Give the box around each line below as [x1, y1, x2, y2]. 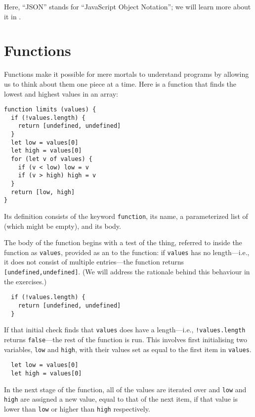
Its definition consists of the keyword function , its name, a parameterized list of [4, 210, 248, 221]
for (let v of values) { [11, 156, 92, 163]
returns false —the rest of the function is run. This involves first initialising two [4, 334, 247, 344]
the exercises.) [4, 276, 47, 286]
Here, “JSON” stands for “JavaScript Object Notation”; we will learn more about [4, 1, 251, 11]
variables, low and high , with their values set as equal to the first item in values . [4, 344, 252, 354]
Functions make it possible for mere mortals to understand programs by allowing [4, 69, 249, 79]
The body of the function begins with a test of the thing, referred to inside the [4, 237, 242, 248]
